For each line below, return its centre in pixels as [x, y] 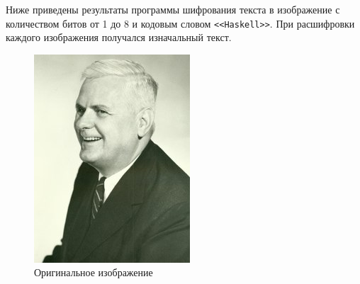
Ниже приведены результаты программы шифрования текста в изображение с [173, 9]
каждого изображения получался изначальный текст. [119, 37]
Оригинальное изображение [94, 272]
